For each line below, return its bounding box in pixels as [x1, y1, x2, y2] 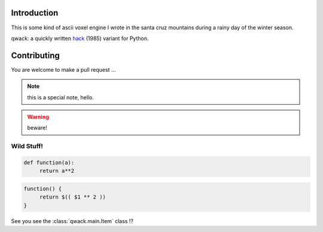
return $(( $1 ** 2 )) [39, 194, 106, 200]
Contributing [11, 50, 60, 60]
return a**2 [39, 167, 75, 175]
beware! [27, 124, 48, 132]
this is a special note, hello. [27, 93, 94, 101]
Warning [27, 113, 49, 120]
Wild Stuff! [11, 142, 43, 151]
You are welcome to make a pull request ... [11, 66, 116, 73]
